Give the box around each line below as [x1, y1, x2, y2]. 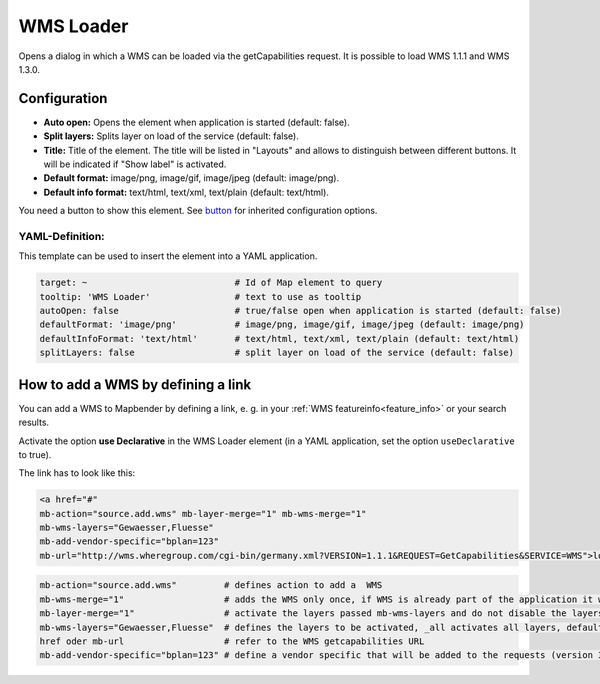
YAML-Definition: [18, 229, 105, 243]
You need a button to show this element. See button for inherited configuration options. [18, 205, 378, 217]
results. [18, 416, 50, 429]
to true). [18, 448, 52, 460]
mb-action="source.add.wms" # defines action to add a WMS [39, 580, 383, 591]
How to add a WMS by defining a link [18, 376, 252, 393]
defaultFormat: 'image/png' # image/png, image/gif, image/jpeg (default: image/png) [39, 319, 525, 330]
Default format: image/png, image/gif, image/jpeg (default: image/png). [43, 172, 340, 184]
